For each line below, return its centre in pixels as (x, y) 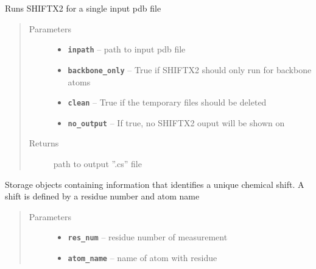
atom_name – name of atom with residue (142, 258)
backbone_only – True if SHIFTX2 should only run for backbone (190, 69)
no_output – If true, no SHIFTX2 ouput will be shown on (176, 122)
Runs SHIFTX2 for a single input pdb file (83, 8)
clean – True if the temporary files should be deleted (167, 102)
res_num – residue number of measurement (148, 237)
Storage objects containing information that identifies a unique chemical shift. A (155, 184)
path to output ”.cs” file (97, 163)
